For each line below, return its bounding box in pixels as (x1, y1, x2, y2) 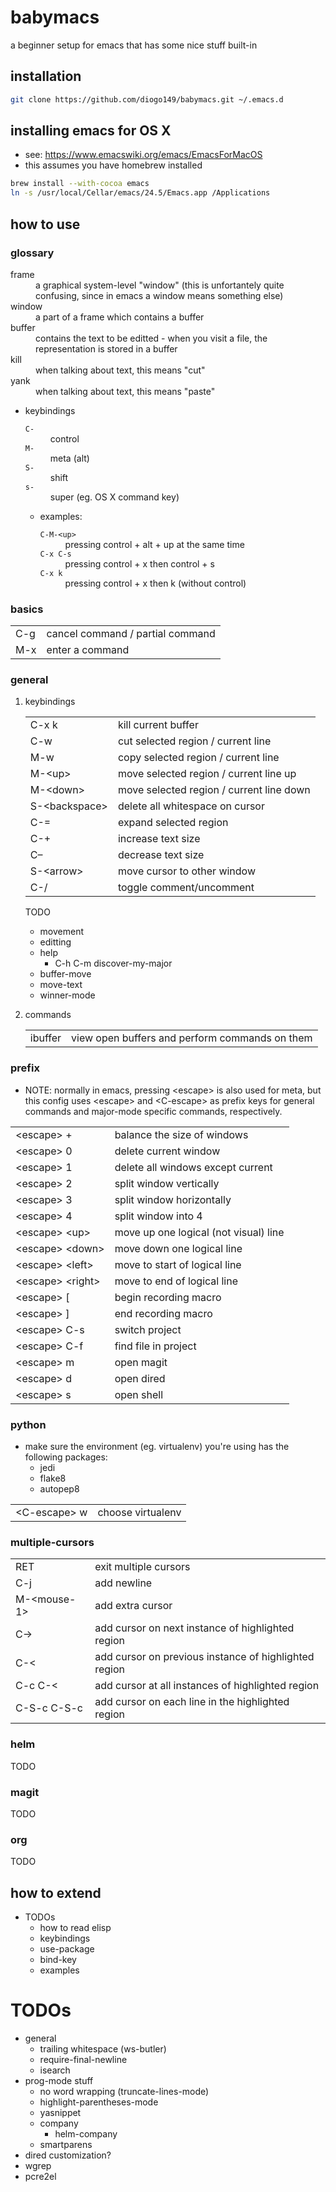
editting (39, 936, 72, 948)
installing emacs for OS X (10, 122, 172, 140)
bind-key (39, 1954, 77, 1966)
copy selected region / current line (117, 751, 280, 765)
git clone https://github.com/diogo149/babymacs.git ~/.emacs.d (10, 94, 284, 105)
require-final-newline (39, 2054, 128, 2065)
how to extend (10, 1884, 102, 1901)
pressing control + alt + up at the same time (64, 538, 245, 550)
